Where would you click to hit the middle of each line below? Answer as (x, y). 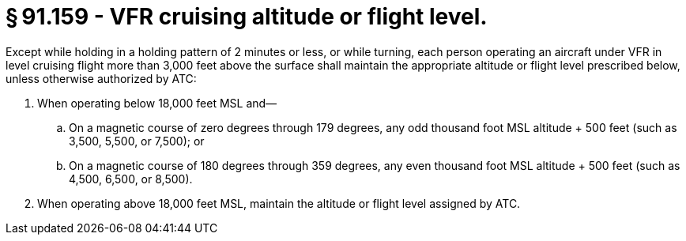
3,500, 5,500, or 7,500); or (137, 141)
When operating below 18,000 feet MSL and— (157, 103)
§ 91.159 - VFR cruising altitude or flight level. (247, 17)
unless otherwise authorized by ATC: (101, 78)
